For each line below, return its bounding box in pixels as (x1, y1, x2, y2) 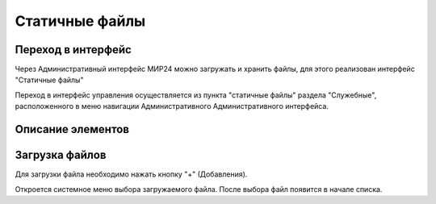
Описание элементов (15, 123, 129, 136)
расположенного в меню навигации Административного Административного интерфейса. (15, 102, 329, 111)
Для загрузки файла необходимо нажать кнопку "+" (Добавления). (15, 169, 248, 179)
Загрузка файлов (15, 148, 107, 162)
